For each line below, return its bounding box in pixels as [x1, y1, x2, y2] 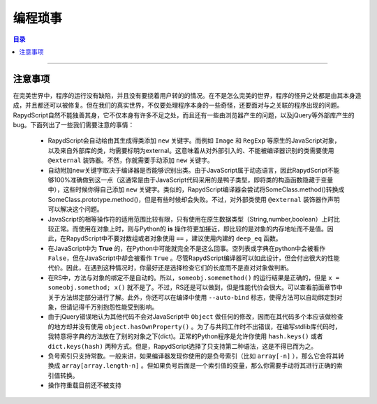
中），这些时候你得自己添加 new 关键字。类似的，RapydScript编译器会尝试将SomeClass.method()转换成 [47, 185, 345, 194]
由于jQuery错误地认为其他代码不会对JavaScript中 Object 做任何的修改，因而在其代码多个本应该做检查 [47, 312, 343, 321]
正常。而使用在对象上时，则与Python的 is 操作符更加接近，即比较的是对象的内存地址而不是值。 [53, 224, 328, 233]
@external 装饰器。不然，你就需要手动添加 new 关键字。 [47, 156, 214, 164]
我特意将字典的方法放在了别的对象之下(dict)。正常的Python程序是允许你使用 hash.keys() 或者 [47, 332, 323, 340]
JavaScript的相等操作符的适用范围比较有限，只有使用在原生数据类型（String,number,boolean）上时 [47, 215, 334, 223]
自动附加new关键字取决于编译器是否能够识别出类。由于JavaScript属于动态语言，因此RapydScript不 [47, 166, 334, 174]
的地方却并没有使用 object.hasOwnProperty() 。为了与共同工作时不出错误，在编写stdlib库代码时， [47, 322, 341, 331]
